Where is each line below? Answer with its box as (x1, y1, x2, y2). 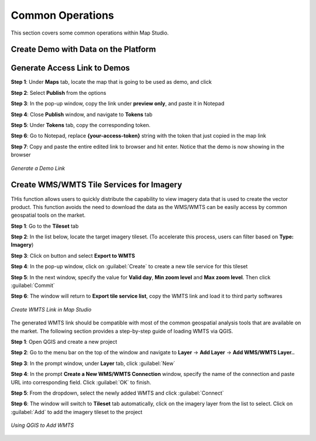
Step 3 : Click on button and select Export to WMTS (11, 252, 135, 259)
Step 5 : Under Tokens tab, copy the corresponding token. (11, 122, 151, 129)
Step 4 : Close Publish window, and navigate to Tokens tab (11, 111, 153, 118)
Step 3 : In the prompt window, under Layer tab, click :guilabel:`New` (11, 360, 176, 367)
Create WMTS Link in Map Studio (11, 306, 92, 313)
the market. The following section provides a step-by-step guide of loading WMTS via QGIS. (11, 327, 233, 334)
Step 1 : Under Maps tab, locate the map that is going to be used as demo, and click (11, 78, 212, 86)
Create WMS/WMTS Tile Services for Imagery (11, 180, 183, 190)
